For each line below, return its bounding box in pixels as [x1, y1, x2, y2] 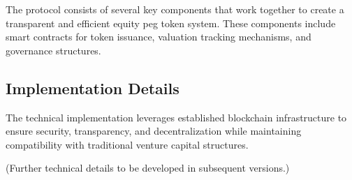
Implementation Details [6, 77, 179, 98]
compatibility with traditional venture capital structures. [6, 137, 249, 151]
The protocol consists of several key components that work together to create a [6, 2, 344, 16]
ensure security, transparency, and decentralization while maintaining [6, 123, 302, 138]
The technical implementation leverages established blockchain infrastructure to [6, 110, 347, 124]
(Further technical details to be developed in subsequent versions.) [6, 160, 290, 175]
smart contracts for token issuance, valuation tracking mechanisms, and [6, 29, 311, 44]
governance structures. [6, 43, 101, 57]
